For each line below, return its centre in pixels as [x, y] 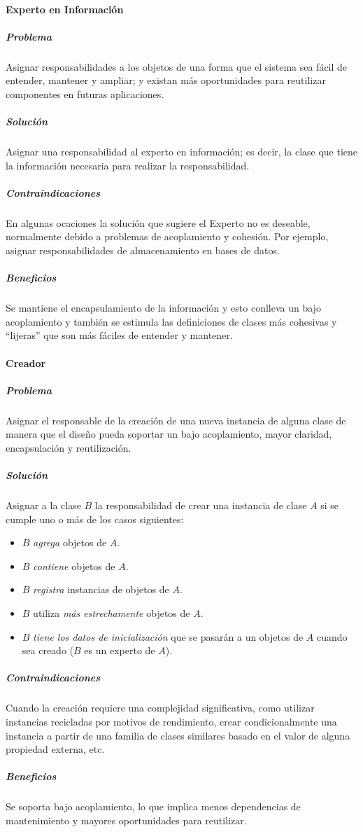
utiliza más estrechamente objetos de [112, 613]
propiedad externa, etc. [55, 749]
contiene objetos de [74, 566]
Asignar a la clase [43, 505]
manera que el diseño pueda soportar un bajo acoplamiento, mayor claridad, [169, 434]
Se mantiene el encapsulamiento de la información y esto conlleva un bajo [163, 308]
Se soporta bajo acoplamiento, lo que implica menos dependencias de [153, 806]
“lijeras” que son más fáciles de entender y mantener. [119, 335]
